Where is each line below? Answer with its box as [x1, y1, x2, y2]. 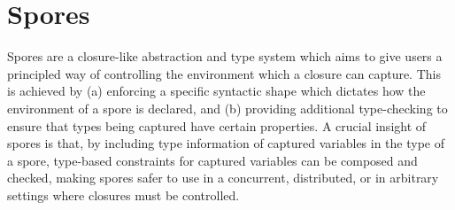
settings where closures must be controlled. [7, 185, 240, 204]
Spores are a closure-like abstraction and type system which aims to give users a [7, 47, 443, 66]
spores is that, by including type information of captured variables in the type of [7, 134, 445, 152]
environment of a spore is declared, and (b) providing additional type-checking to [7, 98, 448, 117]
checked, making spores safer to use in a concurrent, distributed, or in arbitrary [7, 168, 439, 187]
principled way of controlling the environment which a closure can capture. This [7, 64, 441, 82]
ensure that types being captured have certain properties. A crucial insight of [7, 116, 427, 135]
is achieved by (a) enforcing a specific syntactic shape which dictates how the [7, 82, 426, 100]
